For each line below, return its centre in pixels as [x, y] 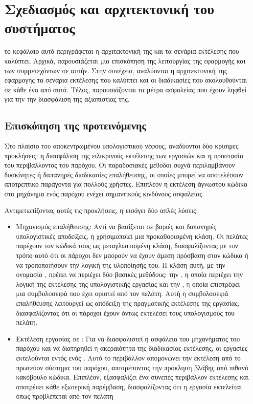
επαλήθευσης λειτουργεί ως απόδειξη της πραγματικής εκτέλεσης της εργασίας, [128, 303]
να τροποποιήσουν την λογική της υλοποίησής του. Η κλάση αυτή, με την [121, 265]
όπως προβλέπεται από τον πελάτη [65, 396]
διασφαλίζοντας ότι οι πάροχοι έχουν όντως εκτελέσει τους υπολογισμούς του [125, 312]
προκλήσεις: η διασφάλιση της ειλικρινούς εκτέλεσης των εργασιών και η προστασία [124, 155]
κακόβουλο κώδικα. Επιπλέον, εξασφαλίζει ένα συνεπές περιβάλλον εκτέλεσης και [132, 377]
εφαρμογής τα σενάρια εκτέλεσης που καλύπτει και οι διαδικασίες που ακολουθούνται [126, 80]
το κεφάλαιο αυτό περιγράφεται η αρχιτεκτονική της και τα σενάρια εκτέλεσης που [122, 51]
